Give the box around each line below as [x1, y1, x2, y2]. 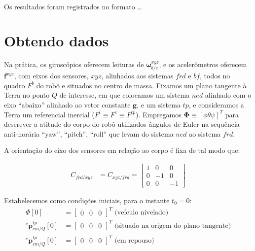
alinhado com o [205, 90, 252, 100]
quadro [4, 80, 25, 90]
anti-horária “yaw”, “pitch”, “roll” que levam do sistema [4, 128, 174, 139]
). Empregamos [135, 109, 182, 119]
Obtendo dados [4, 30, 109, 50]
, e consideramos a [188, 99, 244, 109]
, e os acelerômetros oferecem [159, 59, 247, 69]
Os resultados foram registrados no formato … [4, 1, 142, 11]
